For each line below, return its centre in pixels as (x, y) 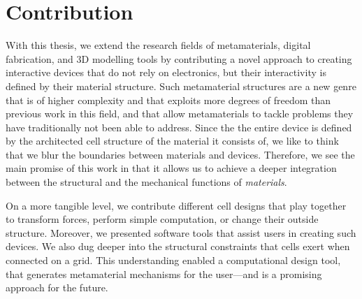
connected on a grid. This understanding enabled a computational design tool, (173, 260)
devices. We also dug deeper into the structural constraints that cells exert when (178, 246)
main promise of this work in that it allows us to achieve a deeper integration (171, 168)
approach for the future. (57, 287)
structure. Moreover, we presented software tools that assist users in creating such (181, 232)
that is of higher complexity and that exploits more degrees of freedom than (168, 100)
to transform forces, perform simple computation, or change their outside (162, 219)
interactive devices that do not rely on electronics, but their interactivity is (166, 72)
